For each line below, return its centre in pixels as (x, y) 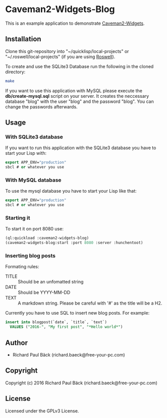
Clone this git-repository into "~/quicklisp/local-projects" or (67, 51)
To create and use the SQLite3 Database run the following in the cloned (79, 66)
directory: (15, 72)
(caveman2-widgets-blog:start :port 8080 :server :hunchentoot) (74, 243)
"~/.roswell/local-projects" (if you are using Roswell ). (60, 56)
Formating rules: (22, 267)
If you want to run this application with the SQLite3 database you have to (81, 148)
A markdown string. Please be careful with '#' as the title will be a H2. (90, 303)
